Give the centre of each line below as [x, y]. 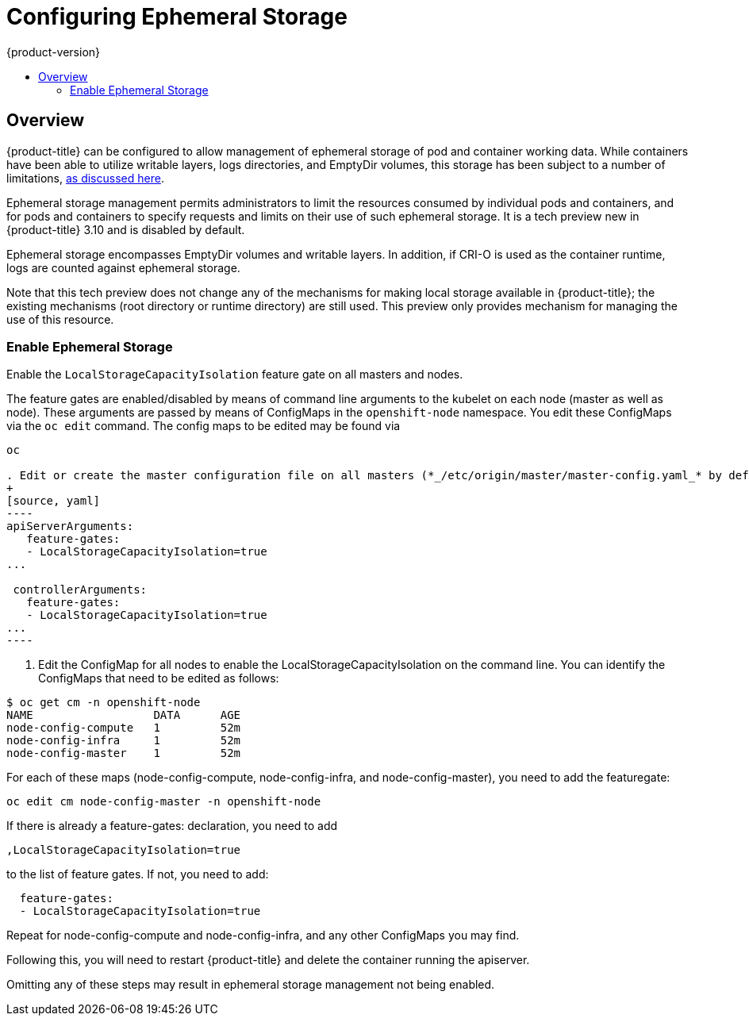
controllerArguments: [80, 590]
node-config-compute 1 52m [124, 728]
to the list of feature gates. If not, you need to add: [138, 874]
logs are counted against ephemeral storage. [123, 267]
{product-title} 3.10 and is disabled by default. [126, 229]
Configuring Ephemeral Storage [177, 17]
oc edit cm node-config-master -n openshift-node [164, 802]
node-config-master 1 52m [124, 753]
